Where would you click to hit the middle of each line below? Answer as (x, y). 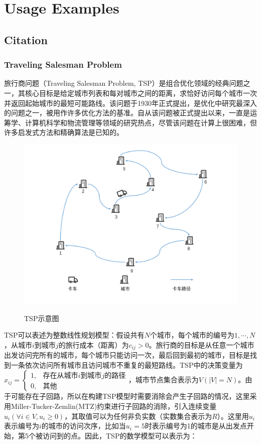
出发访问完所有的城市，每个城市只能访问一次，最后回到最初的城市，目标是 (127, 355)
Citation (26, 39)
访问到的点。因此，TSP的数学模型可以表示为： (120, 435)
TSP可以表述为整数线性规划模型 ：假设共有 (74, 335)
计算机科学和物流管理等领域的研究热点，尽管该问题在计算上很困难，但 (141, 122)
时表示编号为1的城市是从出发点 (196, 426)
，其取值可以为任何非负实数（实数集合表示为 (138, 416)
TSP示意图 (42, 318)
